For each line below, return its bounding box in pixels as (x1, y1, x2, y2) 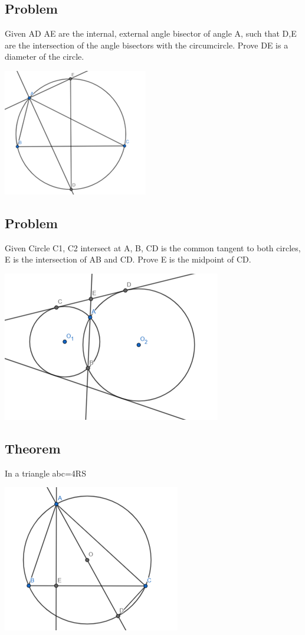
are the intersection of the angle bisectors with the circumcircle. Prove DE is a (5, 38, 288, 51)
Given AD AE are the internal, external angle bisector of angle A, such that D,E (5, 27, 297, 40)
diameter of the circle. (5, 50, 84, 63)
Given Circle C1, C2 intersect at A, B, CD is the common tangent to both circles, (5, 241, 301, 254)
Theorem (5, 439, 61, 457)
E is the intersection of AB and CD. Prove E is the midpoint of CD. (5, 253, 251, 265)
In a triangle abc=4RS (5, 466, 86, 479)
